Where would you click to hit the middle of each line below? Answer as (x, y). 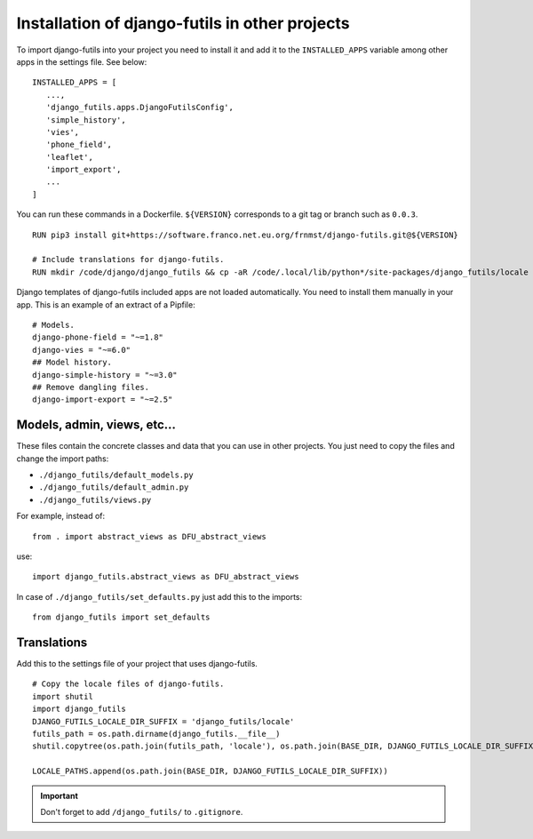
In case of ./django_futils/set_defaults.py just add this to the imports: (159, 596)
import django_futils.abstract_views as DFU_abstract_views (166, 577)
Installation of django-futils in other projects (183, 23)
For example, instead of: (61, 516)
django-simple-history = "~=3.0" (105, 375)
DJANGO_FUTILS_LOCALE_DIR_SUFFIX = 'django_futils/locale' (163, 721)
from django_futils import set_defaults (121, 617)
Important (60, 795)
